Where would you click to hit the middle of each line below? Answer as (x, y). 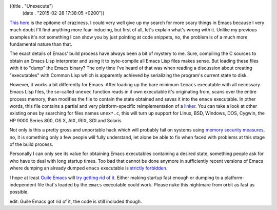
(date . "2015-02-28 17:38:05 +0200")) (63, 13)
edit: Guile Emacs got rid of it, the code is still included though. (76, 201)
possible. (19, 192)
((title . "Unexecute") (31, 6)
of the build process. (31, 144)
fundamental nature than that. (41, 44)
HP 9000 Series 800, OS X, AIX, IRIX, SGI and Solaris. (66, 120)
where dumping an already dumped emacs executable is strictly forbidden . (88, 168)
